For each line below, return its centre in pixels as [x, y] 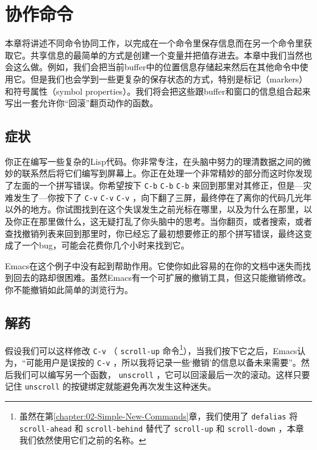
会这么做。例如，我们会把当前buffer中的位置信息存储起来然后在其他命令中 [152, 67]
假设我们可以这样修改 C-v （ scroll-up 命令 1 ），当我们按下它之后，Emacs [151, 349]
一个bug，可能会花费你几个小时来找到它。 [105, 245]
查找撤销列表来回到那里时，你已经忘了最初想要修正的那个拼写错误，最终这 [154, 233]
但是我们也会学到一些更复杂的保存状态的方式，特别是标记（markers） [169, 78]
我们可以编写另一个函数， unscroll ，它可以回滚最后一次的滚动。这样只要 [162, 374]
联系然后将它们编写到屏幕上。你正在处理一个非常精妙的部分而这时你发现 [167, 173]
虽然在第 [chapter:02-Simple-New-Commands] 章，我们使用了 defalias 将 [158, 416]
